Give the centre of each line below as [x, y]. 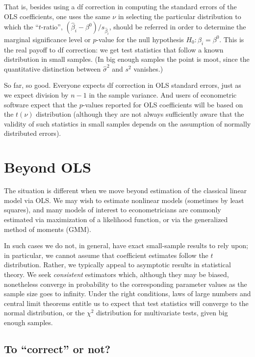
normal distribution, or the [44, 313]
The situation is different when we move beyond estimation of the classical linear [126, 191]
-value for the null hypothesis [140, 39]
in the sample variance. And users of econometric [163, 95]
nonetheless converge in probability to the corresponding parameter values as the [126, 284]
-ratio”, [52, 27]
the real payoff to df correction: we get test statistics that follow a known [114, 49]
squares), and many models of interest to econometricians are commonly [113, 210]
